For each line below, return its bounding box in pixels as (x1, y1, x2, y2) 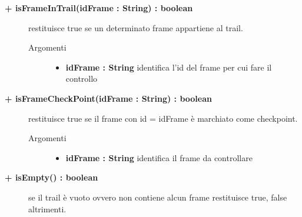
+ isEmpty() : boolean (5, 171, 98, 183)
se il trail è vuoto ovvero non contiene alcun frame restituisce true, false (28, 191, 287, 203)
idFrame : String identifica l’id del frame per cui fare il (65, 61, 272, 73)
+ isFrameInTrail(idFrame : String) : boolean (5, 2, 193, 14)
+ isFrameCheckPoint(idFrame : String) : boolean (5, 92, 212, 104)
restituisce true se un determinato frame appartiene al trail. (28, 21, 243, 34)
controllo (65, 72, 98, 85)
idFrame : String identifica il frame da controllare (65, 151, 253, 163)
